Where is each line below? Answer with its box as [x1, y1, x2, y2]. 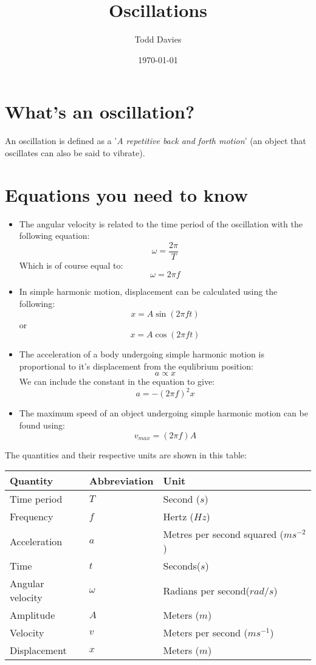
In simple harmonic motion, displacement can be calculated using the [19, 285, 278, 298]
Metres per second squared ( [163, 527, 284, 542]
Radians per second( [163, 583, 250, 598]
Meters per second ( [163, 625, 248, 640]
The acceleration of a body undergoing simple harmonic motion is [19, 348, 264, 360]
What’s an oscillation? [5, 99, 195, 124]
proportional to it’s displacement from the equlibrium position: [19, 359, 253, 372]
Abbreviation [89, 474, 154, 488]
